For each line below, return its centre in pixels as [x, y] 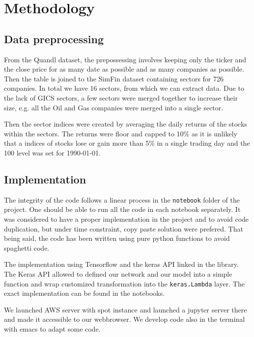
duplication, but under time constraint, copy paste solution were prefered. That [124, 228]
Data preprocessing [54, 39]
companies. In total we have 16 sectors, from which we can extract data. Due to [124, 88]
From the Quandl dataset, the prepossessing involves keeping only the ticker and [125, 59]
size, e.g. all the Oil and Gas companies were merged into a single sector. [114, 107]
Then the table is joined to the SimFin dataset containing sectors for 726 [114, 78]
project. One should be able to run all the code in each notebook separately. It [122, 209]
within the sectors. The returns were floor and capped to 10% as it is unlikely [121, 133]
